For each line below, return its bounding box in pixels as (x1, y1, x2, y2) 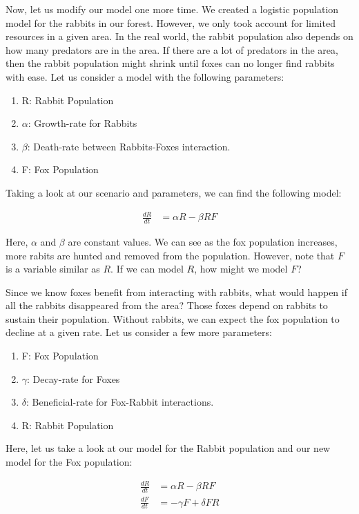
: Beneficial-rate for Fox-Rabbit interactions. (26, 395, 214, 409)
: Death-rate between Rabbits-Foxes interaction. (27, 139, 231, 153)
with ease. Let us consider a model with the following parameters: (6, 69, 284, 83)
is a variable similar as (6, 261, 100, 276)
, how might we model (194, 261, 288, 276)
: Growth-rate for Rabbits (28, 116, 137, 130)
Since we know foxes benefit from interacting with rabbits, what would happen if (6, 284, 347, 299)
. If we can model (110, 261, 184, 276)
